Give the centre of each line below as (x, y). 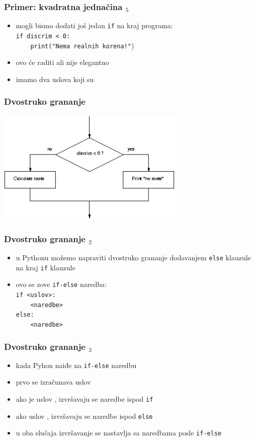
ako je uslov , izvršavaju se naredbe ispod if (84, 399)
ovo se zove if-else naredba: (61, 284)
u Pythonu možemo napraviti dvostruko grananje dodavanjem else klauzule (133, 257)
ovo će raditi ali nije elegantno (62, 62)
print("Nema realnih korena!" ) (82, 45)
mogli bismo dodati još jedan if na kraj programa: (94, 25)
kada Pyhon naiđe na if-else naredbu (76, 365)
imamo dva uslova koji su (55, 79)
